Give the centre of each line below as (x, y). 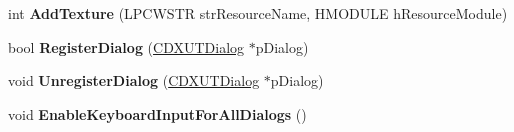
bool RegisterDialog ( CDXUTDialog (126, 46)
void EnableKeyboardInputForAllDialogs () (157, 113)
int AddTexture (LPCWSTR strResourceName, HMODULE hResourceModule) (258, 13)
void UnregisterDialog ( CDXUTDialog (134, 80)
